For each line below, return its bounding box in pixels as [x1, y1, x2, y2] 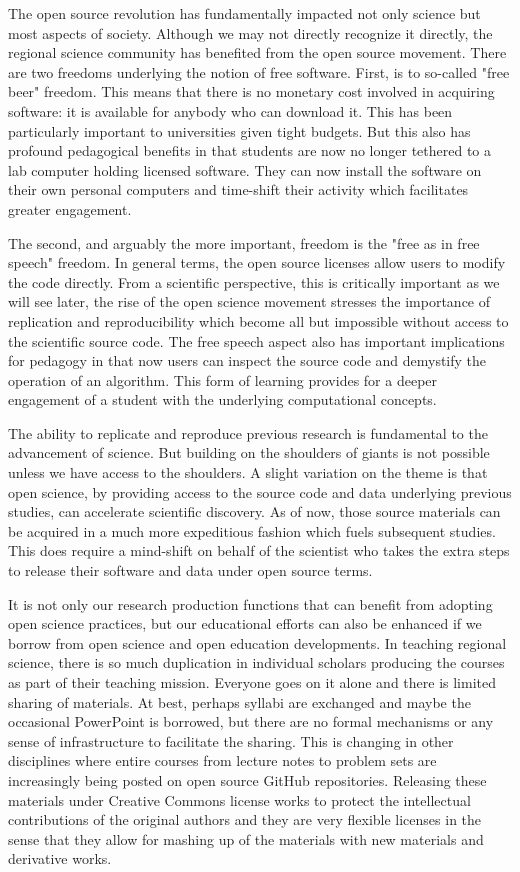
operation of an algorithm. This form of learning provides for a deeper [8, 369, 438, 390]
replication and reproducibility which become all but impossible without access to [8, 310, 509, 331]
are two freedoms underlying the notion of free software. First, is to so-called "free [8, 61, 510, 82]
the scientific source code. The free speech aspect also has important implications [8, 330, 505, 351]
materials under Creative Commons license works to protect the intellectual [8, 789, 471, 810]
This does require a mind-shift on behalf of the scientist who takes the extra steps [8, 540, 510, 561]
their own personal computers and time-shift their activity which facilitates [8, 179, 469, 200]
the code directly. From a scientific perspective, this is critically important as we [8, 271, 500, 292]
